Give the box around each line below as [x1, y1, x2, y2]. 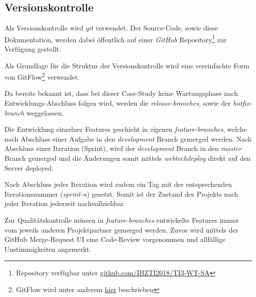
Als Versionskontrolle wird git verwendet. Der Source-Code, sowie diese [4, 23, 218, 33]
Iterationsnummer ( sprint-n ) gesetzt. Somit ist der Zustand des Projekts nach [4, 188, 238, 199]
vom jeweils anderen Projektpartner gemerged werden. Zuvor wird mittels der [4, 224, 238, 235]
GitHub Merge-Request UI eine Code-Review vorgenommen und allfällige [4, 234, 226, 244]
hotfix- [233, 98, 252, 108]
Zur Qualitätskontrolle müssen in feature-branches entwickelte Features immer [4, 215, 239, 225]
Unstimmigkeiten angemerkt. [4, 243, 91, 254]
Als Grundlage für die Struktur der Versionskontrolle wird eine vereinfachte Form [4, 60, 250, 70]
